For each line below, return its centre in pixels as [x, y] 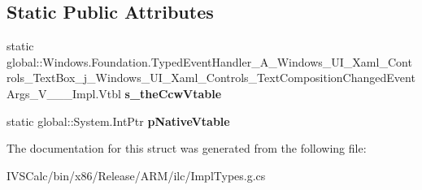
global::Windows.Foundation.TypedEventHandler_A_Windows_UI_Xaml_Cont [209, 61]
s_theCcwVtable [173, 93]
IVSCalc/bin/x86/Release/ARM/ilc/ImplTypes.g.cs [136, 175]
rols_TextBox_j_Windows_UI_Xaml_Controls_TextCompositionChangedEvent [211, 78]
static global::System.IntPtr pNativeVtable [118, 121]
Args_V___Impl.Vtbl [64, 93]
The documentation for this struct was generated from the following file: [187, 148]
